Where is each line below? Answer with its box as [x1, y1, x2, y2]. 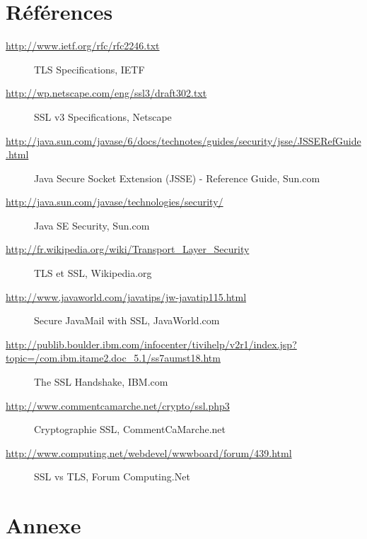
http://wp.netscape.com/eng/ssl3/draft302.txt [6, 85, 207, 100]
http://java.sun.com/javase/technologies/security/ [6, 194, 223, 209]
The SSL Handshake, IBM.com [34, 374, 168, 389]
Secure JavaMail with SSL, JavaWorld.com [34, 313, 220, 328]
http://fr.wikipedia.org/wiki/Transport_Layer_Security [6, 242, 250, 256]
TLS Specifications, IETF [34, 61, 145, 76]
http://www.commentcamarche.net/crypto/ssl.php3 [6, 398, 230, 413]
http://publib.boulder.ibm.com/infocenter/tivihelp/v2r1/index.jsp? [6, 336, 297, 351]
